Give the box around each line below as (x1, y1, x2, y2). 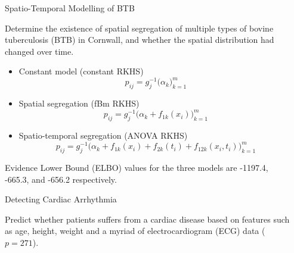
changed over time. (5, 45, 74, 57)
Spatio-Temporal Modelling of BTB (5, 2, 135, 14)
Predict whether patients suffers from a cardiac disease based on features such (5, 213, 290, 225)
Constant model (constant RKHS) (18, 65, 144, 77)
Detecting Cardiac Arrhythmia (5, 193, 117, 205)
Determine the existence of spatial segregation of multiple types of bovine (5, 21, 274, 34)
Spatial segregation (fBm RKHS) (18, 97, 140, 110)
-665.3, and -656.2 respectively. (5, 173, 117, 185)
